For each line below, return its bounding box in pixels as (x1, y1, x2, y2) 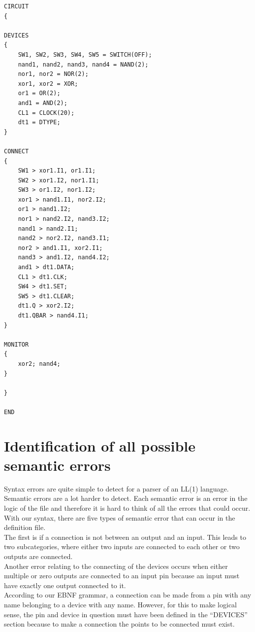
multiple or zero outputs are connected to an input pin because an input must (4, 570, 240, 581)
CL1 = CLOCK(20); (18, 109, 75, 116)
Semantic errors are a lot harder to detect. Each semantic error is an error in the (4, 493, 248, 503)
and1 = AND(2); (18, 99, 67, 106)
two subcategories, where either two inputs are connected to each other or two (4, 541, 240, 552)
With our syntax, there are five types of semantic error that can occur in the (4, 512, 235, 523)
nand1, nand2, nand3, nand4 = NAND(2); (18, 61, 149, 68)
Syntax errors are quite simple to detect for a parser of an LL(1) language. (4, 483, 229, 493)
